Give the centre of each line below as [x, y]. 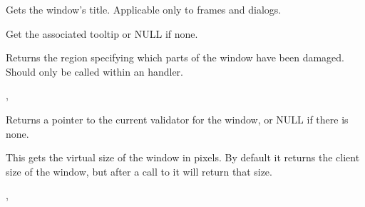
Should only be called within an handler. [94, 71]
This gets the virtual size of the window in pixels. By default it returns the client [183, 157]
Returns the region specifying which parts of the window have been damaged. [175, 57]
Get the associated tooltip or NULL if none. [102, 33]
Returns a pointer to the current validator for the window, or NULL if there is [177, 119]
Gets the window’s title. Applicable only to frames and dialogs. [144, 9]
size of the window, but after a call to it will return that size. [139, 171]
